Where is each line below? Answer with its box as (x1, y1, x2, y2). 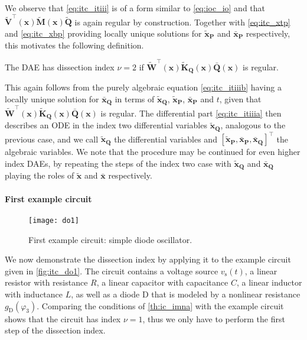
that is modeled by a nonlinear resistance (151, 287, 301, 300)
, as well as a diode (71, 287, 140, 300)
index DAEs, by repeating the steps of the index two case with (5, 157, 231, 170)
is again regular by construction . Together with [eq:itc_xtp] (74, 15, 290, 28)
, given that (219, 92, 262, 105)
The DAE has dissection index (5, 60, 115, 73)
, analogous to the (220, 119, 286, 131)
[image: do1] (28, 216, 79, 225)
